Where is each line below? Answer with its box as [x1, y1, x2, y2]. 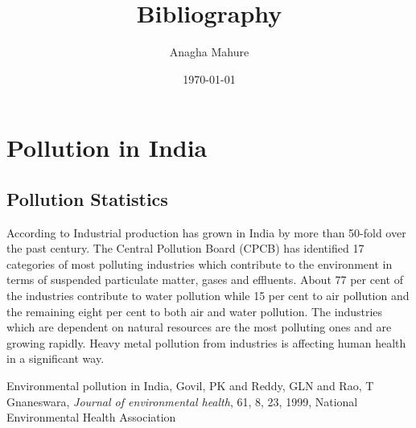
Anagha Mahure [169, 43, 249, 60]
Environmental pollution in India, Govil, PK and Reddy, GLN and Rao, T [6, 377, 374, 394]
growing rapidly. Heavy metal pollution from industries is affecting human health [6, 334, 406, 351]
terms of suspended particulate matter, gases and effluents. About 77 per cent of [6, 271, 403, 288]
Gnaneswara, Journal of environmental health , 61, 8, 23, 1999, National [6, 393, 358, 409]
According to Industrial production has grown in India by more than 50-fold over [6, 224, 406, 241]
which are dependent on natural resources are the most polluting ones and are [6, 319, 392, 335]
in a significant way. [6, 350, 105, 367]
